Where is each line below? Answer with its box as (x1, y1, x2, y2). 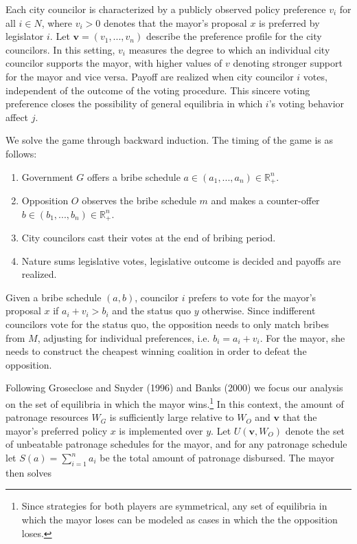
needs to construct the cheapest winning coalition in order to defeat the (5, 344, 307, 358)
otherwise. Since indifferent (202, 303, 316, 318)
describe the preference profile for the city (146, 29, 322, 43)
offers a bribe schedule (87, 169, 181, 184)
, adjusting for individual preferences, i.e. (37, 330, 210, 345)
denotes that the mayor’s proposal (103, 15, 247, 30)
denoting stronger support (233, 56, 343, 70)
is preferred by (259, 15, 320, 30)
